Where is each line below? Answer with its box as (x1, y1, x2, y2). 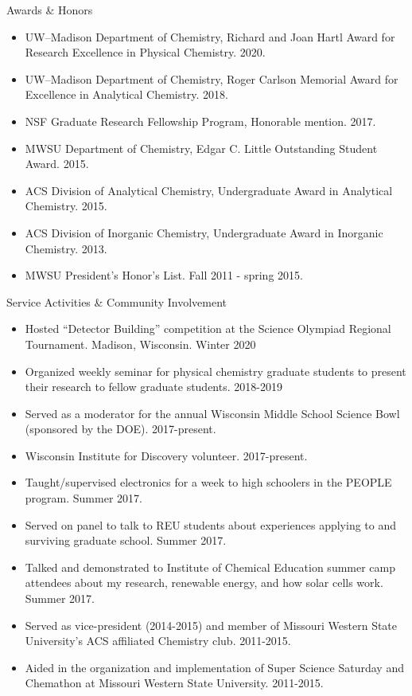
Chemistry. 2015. (25, 197, 107, 214)
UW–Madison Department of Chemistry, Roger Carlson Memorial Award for (25, 70, 398, 87)
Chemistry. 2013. (25, 240, 107, 256)
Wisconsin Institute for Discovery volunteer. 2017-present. (25, 447, 308, 463)
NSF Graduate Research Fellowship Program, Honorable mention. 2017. (25, 112, 376, 129)
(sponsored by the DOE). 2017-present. (25, 420, 216, 437)
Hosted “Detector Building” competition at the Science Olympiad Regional (25, 320, 391, 337)
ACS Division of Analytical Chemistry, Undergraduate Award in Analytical (25, 182, 393, 198)
